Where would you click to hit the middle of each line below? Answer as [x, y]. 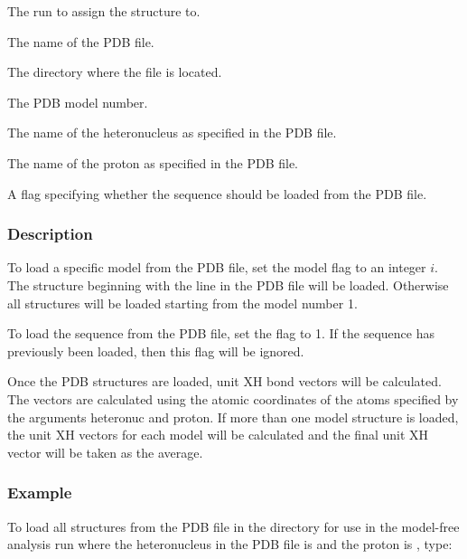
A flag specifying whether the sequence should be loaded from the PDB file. [217, 193]
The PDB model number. [78, 102]
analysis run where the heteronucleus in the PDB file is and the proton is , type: [230, 544]
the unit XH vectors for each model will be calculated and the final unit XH [218, 435]
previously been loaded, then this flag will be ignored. [156, 351]
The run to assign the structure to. [104, 11]
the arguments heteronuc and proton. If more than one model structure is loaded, [233, 417]
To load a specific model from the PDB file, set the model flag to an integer [217, 267]
